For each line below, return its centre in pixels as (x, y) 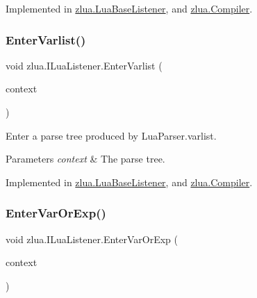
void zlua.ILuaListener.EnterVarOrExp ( (92, 239)
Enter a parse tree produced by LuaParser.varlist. (111, 135)
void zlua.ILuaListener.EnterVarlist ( (84, 65)
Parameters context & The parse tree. (85, 159)
